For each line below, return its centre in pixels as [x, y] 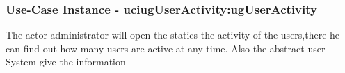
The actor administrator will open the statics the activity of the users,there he [173, 35]
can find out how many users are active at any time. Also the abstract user [166, 48]
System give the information [66, 62]
